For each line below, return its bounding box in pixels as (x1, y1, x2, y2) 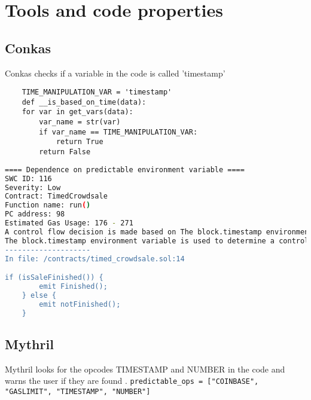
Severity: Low (5, 183, 61, 192)
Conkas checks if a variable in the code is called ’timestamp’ (5, 66, 225, 79)
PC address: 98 (5, 210, 65, 219)
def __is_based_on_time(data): (22, 97, 147, 106)
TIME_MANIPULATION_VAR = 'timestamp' (22, 88, 172, 97)
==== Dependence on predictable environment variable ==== (5, 165, 245, 174)
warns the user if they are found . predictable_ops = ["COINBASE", (5, 374, 259, 387)
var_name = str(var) (39, 118, 121, 127)
